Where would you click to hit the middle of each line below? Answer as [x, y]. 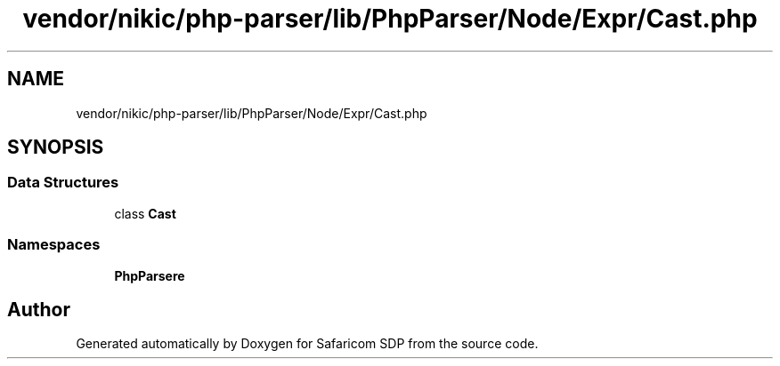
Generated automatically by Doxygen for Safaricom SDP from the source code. [307, 344]
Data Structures [63, 183]
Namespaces [54, 245]
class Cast [145, 213]
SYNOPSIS [56, 147]
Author [39, 309]
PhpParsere [150, 275]
